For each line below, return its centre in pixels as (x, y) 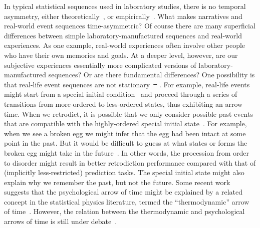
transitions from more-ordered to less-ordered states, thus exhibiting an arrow (123, 104)
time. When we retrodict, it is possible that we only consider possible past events (128, 114)
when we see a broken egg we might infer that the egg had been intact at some (125, 133)
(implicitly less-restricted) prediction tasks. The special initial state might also (124, 172)
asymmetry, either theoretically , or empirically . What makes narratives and (123, 16)
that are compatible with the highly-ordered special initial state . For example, (125, 123)
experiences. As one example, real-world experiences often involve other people (125, 45)
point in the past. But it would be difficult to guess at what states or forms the (126, 143)
